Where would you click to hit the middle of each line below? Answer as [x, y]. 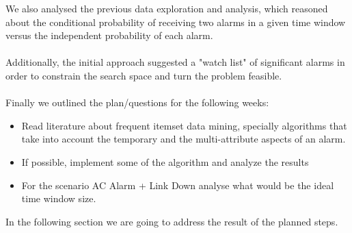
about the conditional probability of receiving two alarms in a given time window [176, 22]
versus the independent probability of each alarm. [109, 35]
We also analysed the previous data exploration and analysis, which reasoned [167, 8]
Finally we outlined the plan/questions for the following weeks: [137, 102]
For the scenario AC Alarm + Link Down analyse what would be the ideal [178, 185]
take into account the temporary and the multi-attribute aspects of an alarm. [184, 139]
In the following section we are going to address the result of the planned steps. [172, 221]
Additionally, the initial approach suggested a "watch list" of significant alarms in [175, 62]
